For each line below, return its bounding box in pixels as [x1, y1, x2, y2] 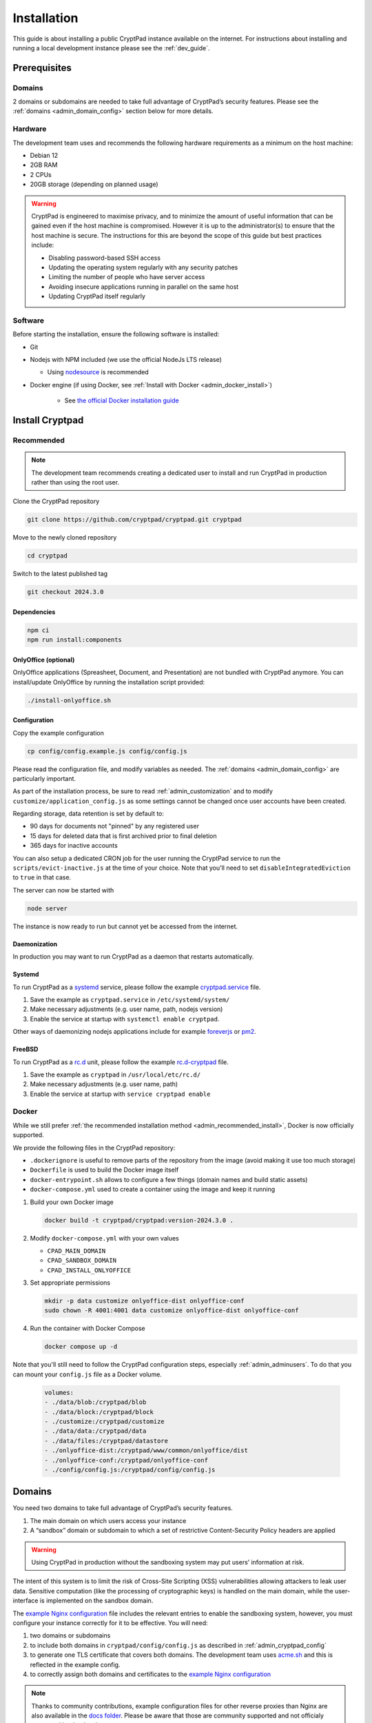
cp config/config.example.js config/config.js [27, 747, 187, 755]
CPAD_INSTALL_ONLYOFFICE [47, 1266, 131, 1274]
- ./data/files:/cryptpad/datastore [44, 1437, 169, 1445]
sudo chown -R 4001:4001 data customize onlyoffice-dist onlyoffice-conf [44, 1307, 299, 1314]
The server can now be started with [12, 886, 114, 894]
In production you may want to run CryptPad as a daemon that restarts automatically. [12, 952, 254, 961]
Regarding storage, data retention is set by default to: [12, 810, 165, 818]
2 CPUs [30, 170, 52, 179]
